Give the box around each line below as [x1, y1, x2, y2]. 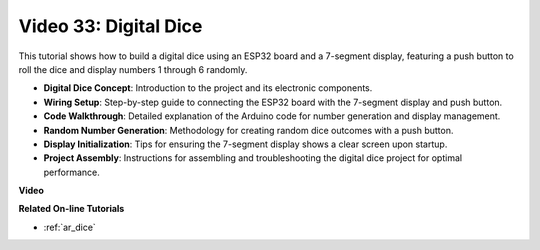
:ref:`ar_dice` [43, 221, 97, 233]
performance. [43, 166, 100, 178]
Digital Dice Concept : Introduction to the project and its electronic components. [43, 82, 373, 94]
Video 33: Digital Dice [18, 15, 203, 37]
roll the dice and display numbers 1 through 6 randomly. [18, 63, 248, 75]
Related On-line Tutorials [18, 203, 125, 215]
